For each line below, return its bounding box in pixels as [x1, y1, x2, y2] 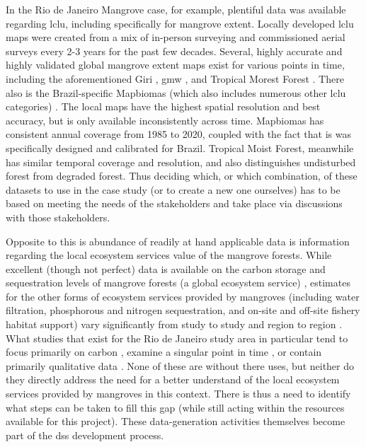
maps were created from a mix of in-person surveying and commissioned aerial [6, 30, 345, 45]
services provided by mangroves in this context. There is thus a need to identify [6, 386, 351, 401]
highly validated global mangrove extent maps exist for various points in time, [6, 57, 345, 72]
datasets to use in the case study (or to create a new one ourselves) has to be [6, 182, 341, 197]
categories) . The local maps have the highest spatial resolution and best [6, 99, 321, 114]
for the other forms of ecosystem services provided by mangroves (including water [6, 289, 360, 303]
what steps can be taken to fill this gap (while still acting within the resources [6, 400, 345, 414]
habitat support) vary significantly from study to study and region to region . [6, 317, 343, 332]
